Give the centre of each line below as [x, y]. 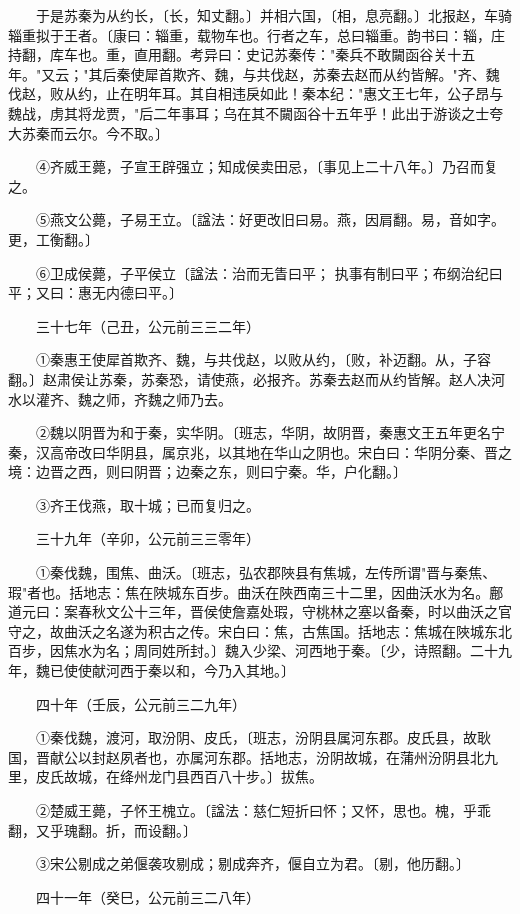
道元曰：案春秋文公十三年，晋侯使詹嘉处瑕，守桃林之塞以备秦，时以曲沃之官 [260, 611]
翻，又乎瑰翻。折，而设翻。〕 [102, 829]
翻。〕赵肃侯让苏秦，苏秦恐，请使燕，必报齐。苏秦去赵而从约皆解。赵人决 [249, 378]
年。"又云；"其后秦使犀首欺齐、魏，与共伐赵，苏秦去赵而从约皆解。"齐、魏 [254, 73]
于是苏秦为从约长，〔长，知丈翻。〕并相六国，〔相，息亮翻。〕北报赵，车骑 [273, 15]
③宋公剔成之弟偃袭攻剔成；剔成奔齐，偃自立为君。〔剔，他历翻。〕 [252, 863]
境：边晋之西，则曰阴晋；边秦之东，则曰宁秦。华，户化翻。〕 [207, 471]
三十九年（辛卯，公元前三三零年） [147, 538]
